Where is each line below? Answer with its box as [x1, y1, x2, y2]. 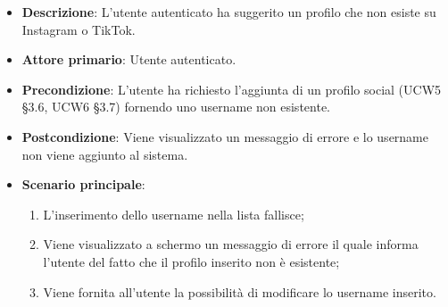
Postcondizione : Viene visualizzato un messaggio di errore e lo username [21, 127, 428, 145]
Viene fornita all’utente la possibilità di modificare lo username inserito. [43, 282, 436, 301]
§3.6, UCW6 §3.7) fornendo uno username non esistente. [21, 97, 330, 116]
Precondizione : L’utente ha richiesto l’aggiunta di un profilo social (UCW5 [21, 79, 442, 98]
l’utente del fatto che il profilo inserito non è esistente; [43, 252, 340, 270]
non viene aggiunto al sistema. [21, 145, 188, 163]
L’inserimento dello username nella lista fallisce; [43, 204, 304, 223]
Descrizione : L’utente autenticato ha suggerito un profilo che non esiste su [21, 3, 436, 21]
